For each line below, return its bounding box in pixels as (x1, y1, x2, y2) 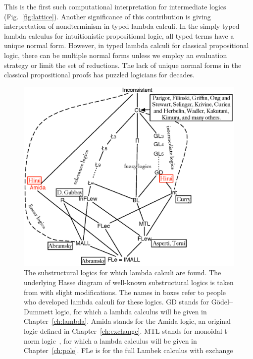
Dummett (24, 306, 53, 316)
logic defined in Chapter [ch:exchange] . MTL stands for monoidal (24, 325, 222, 336)
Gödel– (211, 297, 233, 307)
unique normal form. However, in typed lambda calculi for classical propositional (4, 40, 249, 51)
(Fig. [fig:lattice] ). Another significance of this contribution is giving (4, 11, 211, 21)
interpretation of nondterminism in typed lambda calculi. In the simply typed (4, 21, 240, 31)
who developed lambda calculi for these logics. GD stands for (24, 297, 209, 307)
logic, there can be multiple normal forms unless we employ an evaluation (4, 50, 227, 60)
